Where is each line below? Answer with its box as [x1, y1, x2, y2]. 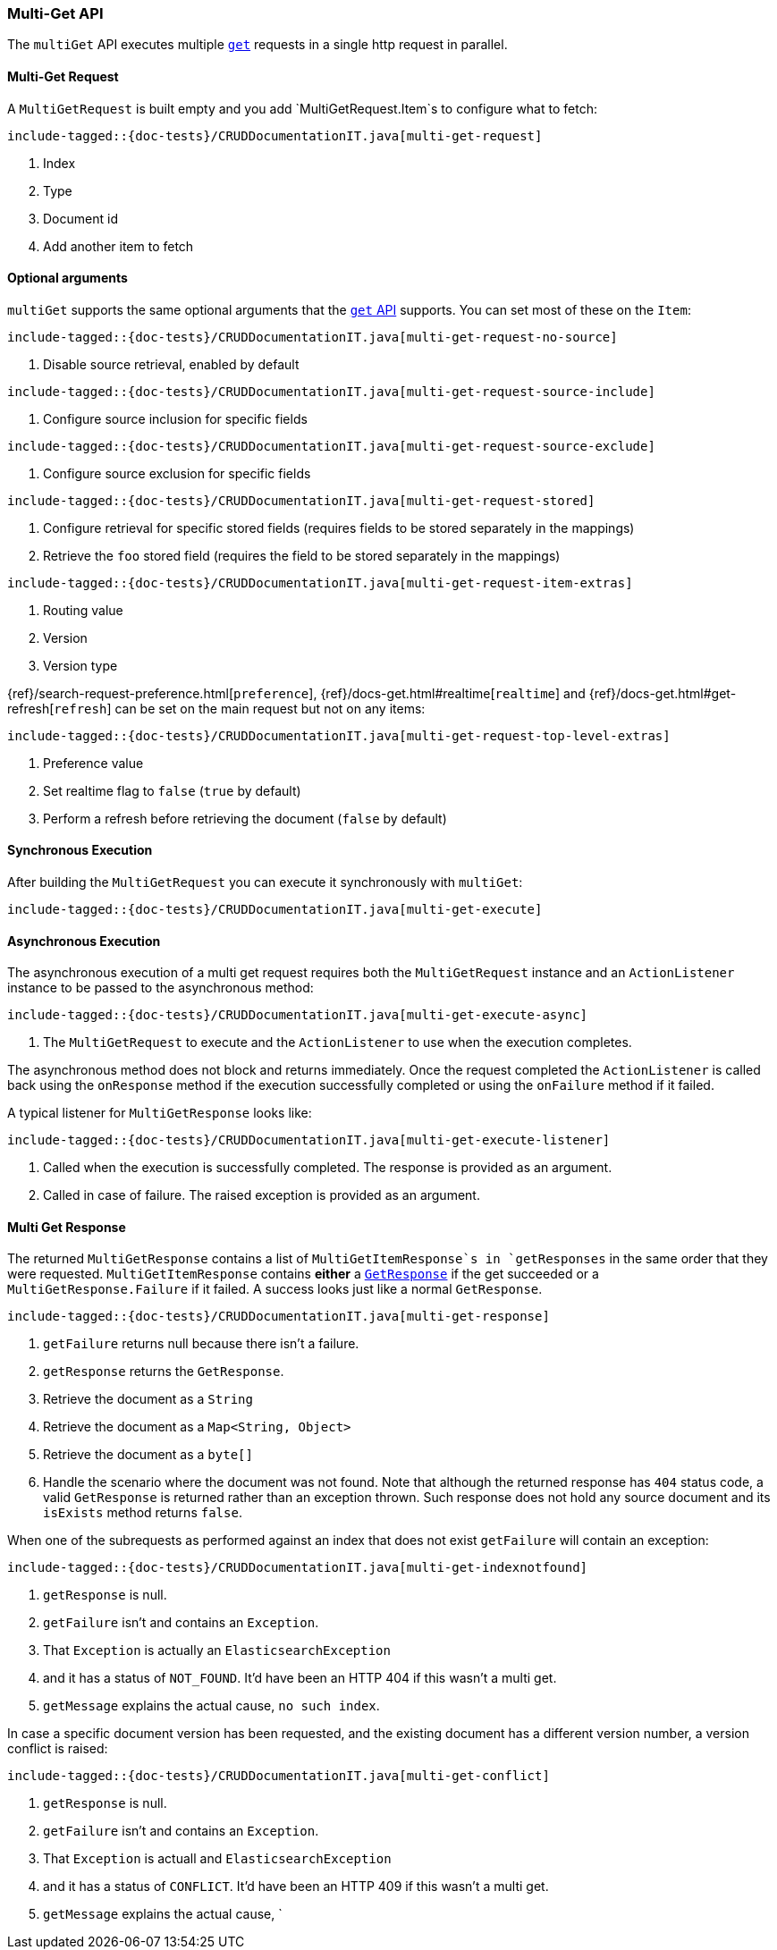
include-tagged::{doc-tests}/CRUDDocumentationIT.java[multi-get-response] [7, 1309, 550, 1324]
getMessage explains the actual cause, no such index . [43, 1698, 380, 1714]
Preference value [43, 755, 144, 771]
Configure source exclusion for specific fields [43, 465, 311, 481]
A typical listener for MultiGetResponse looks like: [7, 1105, 312, 1121]
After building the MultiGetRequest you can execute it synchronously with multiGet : [7, 874, 523, 891]
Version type [43, 657, 118, 673]
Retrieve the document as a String [43, 1391, 253, 1407]
